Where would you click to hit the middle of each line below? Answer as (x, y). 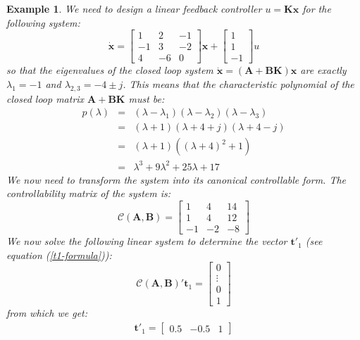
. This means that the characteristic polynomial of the (238, 83)
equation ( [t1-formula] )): (59, 254)
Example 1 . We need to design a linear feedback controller (134, 8)
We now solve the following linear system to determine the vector (147, 241)
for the (317, 8)
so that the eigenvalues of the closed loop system (110, 70)
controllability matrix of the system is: (89, 193)
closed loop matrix (45, 98)
